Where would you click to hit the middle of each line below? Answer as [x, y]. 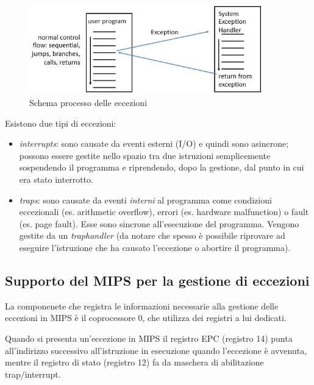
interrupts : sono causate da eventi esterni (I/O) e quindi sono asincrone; [154, 143]
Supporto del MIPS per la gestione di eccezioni [157, 280]
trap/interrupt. [33, 374]
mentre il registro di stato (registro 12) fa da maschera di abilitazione [134, 362]
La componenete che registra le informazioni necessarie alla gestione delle [142, 306]
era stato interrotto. [56, 179]
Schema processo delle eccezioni [88, 103]
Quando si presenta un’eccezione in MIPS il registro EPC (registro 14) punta [149, 338]
